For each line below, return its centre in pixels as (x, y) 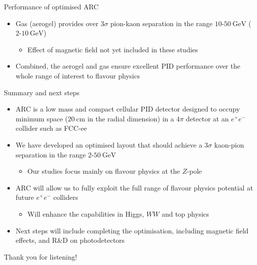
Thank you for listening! (41, 256)
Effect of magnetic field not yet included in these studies (113, 49)
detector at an (207, 118)
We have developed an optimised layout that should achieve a (109, 144)
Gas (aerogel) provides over (57, 23)
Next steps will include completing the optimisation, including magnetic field (132, 230)
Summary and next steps (42, 92)
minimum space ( (42, 118)
